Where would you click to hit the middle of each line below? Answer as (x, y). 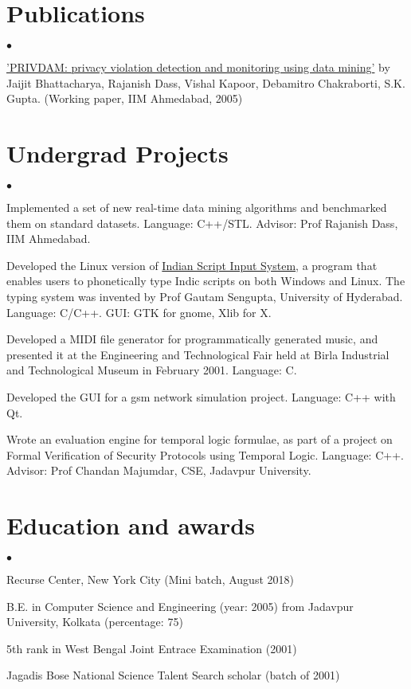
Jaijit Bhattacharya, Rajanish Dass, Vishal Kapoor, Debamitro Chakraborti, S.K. (206, 82)
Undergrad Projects (117, 153)
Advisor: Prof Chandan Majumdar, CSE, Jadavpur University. (159, 470)
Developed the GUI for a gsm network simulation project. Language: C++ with (201, 396)
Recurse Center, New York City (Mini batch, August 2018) (150, 579)
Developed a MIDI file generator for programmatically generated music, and (192, 339)
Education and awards (131, 525)
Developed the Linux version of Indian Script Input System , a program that (192, 265)
